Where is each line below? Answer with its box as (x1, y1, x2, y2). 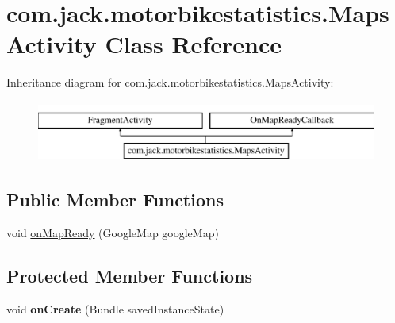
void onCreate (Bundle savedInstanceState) (6, 301, 224, 317)
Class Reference (105, 28, 282, 60)
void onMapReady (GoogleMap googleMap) (6, 225, 219, 241)
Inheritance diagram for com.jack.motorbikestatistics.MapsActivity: (6, 74, 334, 90)
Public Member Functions (6, 187, 224, 212)
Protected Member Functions (6, 263, 253, 288)
